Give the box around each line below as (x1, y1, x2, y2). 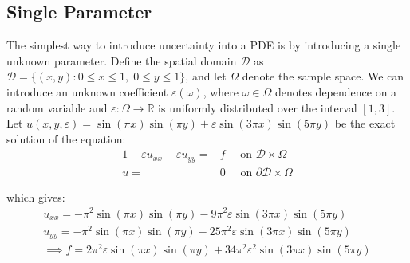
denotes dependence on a (274, 83, 397, 100)
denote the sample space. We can (242, 68, 404, 84)
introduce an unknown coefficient (6, 83, 168, 100)
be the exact (334, 115, 396, 131)
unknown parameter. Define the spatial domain (6, 52, 237, 69)
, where (203, 83, 239, 100)
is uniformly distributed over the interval (158, 99, 357, 116)
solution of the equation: (6, 130, 126, 147)
